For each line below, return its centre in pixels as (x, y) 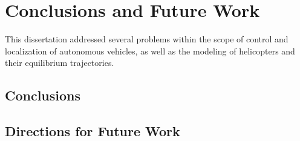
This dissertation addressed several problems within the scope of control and (147, 39)
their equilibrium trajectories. (60, 63)
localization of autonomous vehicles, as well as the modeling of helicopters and (150, 51)
